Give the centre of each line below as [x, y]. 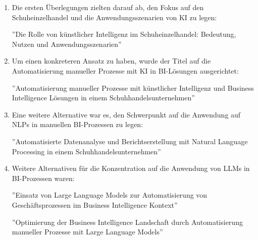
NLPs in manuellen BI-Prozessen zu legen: [78, 124]
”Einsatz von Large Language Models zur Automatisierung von [110, 195]
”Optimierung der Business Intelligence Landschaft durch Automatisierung [127, 222]
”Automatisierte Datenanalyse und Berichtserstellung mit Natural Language [130, 141]
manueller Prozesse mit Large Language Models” [87, 232]
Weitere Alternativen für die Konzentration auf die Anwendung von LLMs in [131, 168]
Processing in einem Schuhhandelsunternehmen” [86, 151]
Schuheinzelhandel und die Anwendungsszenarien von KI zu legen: [114, 17]
